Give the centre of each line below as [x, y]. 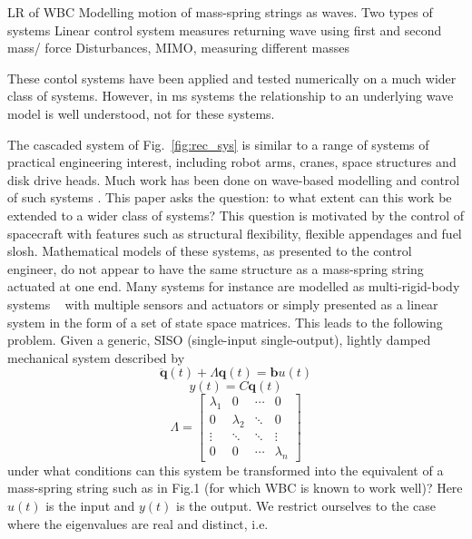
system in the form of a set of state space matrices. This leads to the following [225, 322]
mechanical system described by [96, 357]
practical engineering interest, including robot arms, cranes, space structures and [232, 162]
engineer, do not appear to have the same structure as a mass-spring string [216, 268]
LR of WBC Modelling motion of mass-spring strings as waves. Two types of [220, 12]
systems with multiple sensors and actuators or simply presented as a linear [223, 304]
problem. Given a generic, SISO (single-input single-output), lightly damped [219, 340]
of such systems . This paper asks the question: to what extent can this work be [230, 197]
